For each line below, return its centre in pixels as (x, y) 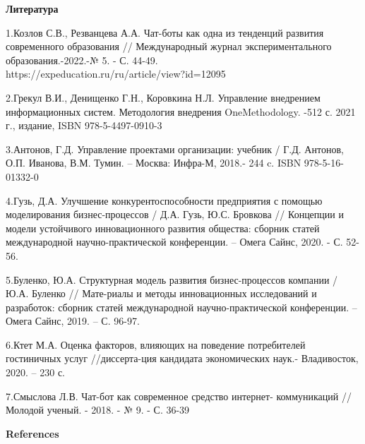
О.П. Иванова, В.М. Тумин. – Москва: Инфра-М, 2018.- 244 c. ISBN (154, 163)
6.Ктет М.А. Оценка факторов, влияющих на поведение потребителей (156, 344)
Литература (32, 8)
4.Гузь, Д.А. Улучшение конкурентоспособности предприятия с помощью (164, 200)
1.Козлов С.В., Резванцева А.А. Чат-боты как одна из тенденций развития (165, 32)
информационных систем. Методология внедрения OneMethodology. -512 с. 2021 (181, 111)
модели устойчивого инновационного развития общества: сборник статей (163, 228)
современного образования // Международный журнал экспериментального (169, 46)
